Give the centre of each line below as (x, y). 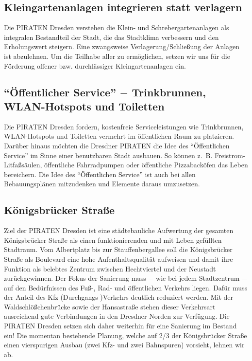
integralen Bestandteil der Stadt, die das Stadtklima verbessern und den (111, 37)
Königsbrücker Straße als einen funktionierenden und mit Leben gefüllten (113, 240)
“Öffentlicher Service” (60, 92)
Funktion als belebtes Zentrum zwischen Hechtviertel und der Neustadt (110, 268)
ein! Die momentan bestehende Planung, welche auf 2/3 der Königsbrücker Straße (126, 335)
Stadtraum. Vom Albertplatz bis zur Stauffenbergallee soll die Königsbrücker (118, 249)
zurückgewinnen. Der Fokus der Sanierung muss (75, 278)
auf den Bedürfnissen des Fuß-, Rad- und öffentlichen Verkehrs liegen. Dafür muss (126, 287)
